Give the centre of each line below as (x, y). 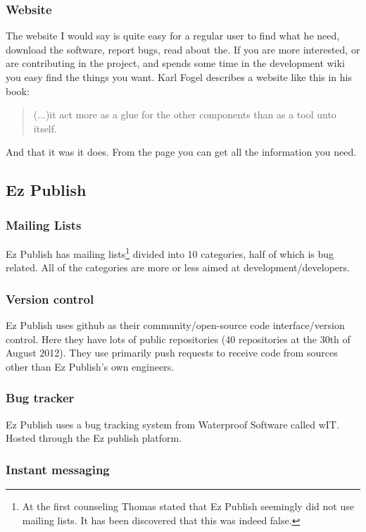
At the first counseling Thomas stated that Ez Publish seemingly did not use (188, 506)
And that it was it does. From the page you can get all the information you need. (181, 152)
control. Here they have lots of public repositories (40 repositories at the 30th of (178, 339)
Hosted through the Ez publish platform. (94, 438)
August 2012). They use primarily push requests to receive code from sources (172, 353)
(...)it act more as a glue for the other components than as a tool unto (185, 115)
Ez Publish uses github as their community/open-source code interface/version (175, 325)
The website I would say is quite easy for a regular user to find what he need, (173, 36)
